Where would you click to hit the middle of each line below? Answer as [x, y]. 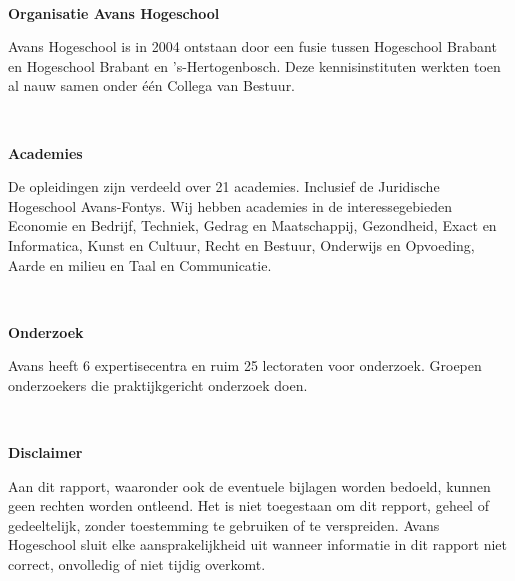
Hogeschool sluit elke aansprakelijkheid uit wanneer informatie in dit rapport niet [258, 544]
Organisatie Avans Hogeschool [114, 12]
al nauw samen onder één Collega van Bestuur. [152, 85]
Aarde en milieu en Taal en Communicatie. [140, 264]
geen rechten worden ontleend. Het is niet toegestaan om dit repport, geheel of [248, 505]
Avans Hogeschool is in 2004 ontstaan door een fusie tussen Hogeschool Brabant [252, 46]
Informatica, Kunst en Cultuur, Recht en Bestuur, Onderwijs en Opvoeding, [241, 244]
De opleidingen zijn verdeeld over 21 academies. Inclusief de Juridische [224, 186]
